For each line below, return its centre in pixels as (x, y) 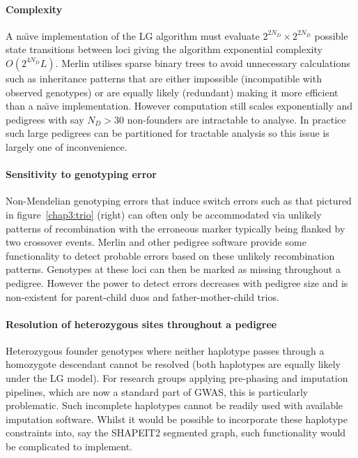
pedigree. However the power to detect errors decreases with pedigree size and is (177, 282)
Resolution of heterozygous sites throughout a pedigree (141, 324)
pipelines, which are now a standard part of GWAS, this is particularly (157, 391)
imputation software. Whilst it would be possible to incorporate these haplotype (177, 419)
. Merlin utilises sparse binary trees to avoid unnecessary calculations (203, 62)
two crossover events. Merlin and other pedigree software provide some (156, 242)
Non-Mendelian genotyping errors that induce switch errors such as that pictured (179, 201)
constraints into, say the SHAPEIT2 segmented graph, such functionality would (176, 433)
